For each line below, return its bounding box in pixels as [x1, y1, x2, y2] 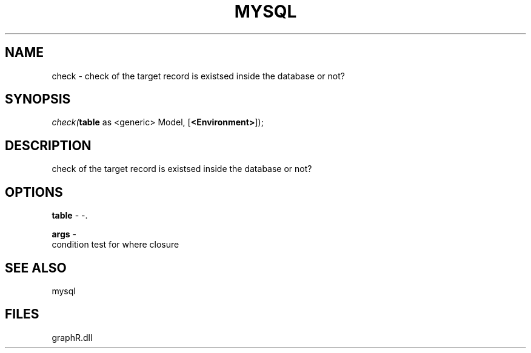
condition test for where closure [52, 239, 179, 250]
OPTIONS [5, 184, 63, 200]
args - [52, 229, 76, 240]
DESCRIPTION [5, 137, 92, 153]
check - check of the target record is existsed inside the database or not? [52, 70, 345, 81]
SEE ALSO [5, 260, 67, 275]
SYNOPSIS [5, 91, 71, 107]
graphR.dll [52, 332, 93, 343]
